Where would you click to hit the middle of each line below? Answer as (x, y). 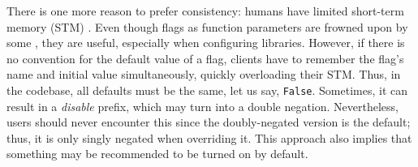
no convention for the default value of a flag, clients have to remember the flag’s (205, 58)
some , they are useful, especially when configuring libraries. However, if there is (206, 43)
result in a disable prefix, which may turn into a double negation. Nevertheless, (203, 106)
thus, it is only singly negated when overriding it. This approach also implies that (209, 137)
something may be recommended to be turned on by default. (157, 154)
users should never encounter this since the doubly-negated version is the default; (209, 122)
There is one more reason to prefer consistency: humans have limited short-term (205, 11)
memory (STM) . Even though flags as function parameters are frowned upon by (207, 26)
